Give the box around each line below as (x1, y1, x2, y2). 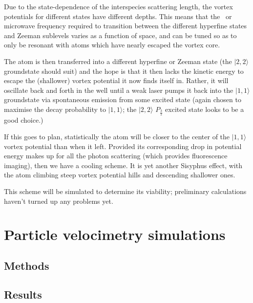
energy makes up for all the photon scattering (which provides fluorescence (4, 151, 228, 161)
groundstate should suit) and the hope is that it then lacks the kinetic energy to (4, 65, 244, 76)
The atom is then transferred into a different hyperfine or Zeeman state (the (4, 56, 232, 66)
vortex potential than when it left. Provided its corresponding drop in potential (4, 141, 242, 151)
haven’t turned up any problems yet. (4, 195, 113, 206)
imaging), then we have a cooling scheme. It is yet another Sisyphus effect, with (4, 160, 242, 170)
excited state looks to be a (165, 104, 244, 114)
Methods (4, 258, 49, 273)
